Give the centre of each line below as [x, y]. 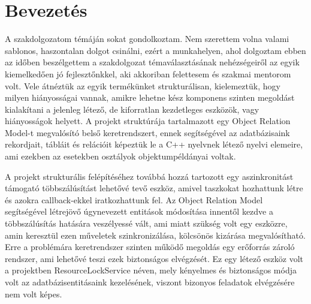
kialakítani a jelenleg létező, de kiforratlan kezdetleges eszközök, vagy [132, 109]
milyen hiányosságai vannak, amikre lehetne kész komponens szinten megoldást [150, 97]
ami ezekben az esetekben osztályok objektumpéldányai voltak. [120, 156]
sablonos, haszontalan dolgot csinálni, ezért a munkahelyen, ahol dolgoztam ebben [155, 50]
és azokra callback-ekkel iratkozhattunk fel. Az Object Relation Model [134, 199]
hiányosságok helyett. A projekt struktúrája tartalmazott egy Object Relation [148, 121]
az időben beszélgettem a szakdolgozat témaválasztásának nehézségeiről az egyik [152, 62]
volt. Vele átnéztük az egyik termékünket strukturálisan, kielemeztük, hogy [143, 85]
